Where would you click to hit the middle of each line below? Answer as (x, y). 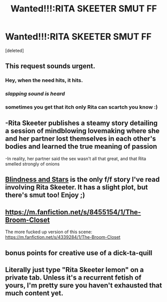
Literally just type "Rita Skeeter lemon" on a (75, 270)
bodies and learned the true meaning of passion (81, 147)
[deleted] (14, 50)
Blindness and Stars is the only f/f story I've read (83, 180)
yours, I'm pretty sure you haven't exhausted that (83, 285)
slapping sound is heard (35, 94)
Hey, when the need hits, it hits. (44, 80)
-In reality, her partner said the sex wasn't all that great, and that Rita (76, 158)
